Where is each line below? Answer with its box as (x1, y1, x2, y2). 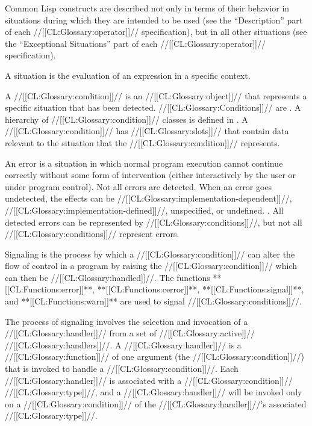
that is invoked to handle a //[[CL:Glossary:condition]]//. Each (5, 362, 239, 375)
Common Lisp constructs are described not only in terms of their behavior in (5, 2, 290, 14)
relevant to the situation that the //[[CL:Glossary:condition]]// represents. (5, 136, 280, 149)
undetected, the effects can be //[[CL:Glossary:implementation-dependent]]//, (5, 192, 292, 205)
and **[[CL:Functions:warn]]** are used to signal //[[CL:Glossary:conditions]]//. (5, 295, 302, 307)
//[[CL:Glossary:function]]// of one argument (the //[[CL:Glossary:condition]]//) (5, 350, 304, 363)
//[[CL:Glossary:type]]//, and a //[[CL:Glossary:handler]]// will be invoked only (5, 386, 302, 398)
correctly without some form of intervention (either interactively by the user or (5, 168, 296, 181)
